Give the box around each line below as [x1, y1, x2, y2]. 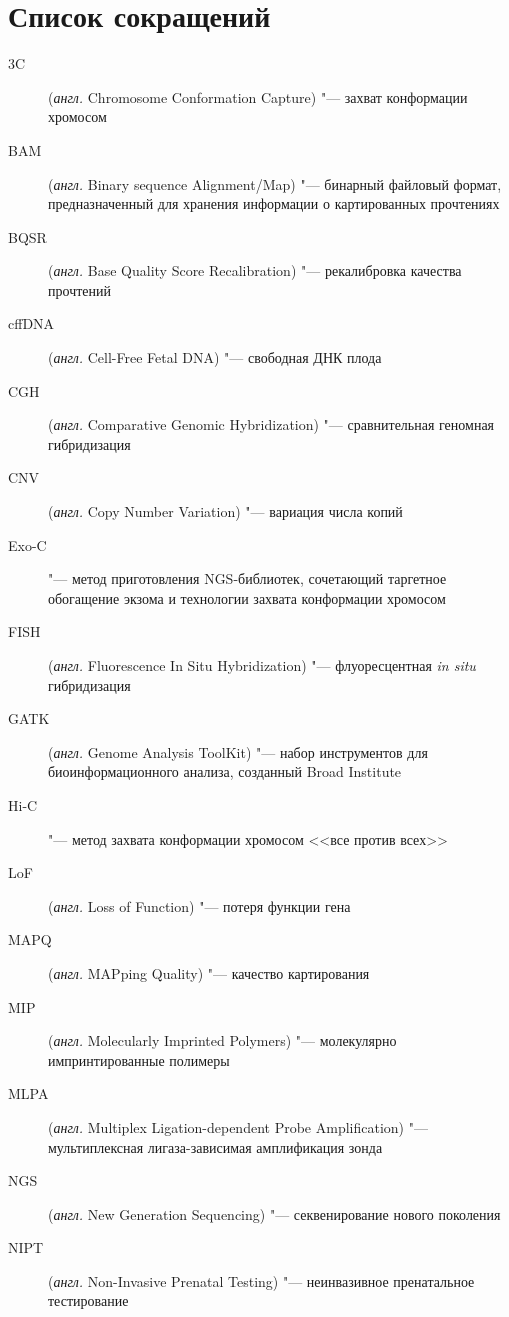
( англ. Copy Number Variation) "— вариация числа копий [48, 501, 403, 522]
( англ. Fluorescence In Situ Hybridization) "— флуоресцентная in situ [48, 655, 476, 675]
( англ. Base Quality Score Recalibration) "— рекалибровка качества [48, 260, 462, 281]
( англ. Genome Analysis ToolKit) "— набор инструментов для [48, 741, 428, 762]
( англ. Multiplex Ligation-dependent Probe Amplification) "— [48, 1116, 428, 1137]
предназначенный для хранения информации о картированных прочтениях [48, 193, 500, 214]
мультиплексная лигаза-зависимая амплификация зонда [48, 1136, 383, 1157]
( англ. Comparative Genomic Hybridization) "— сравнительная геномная [48, 414, 495, 435]
